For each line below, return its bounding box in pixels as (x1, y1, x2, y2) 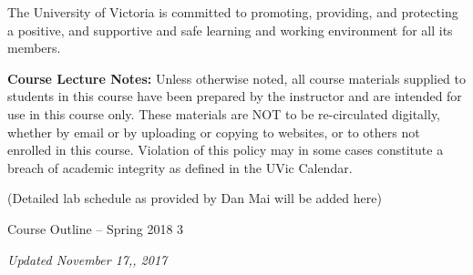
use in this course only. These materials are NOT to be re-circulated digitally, (7, 104, 441, 123)
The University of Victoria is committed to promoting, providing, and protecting (7, 3, 458, 21)
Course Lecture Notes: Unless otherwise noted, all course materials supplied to (7, 68, 467, 87)
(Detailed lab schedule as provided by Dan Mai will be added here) (7, 188, 382, 208)
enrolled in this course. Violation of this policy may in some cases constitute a (7, 140, 444, 159)
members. (7, 38, 61, 57)
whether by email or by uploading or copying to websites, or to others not (7, 122, 420, 141)
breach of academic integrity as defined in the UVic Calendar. (7, 158, 353, 177)
